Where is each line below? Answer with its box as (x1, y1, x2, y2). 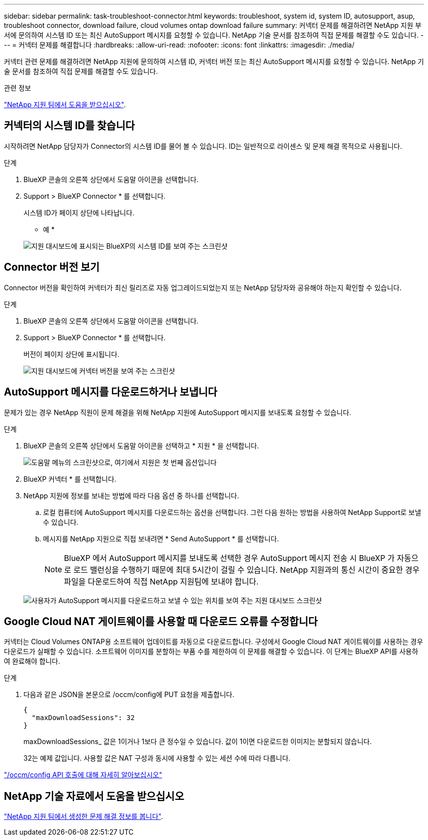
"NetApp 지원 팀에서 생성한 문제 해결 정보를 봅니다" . (4, 812, 163, 821)
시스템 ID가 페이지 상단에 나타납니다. (23, 208, 134, 217)
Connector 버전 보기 (4, 261, 100, 274)
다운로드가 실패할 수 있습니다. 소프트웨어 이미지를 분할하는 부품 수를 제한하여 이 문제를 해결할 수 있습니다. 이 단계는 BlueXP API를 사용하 (4, 647, 418, 656)
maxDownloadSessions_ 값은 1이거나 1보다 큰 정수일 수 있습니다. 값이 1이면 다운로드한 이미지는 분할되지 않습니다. (23, 737, 372, 746)
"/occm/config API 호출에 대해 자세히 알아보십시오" (4, 770, 162, 779)
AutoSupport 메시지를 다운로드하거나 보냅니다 (4, 386, 217, 398)
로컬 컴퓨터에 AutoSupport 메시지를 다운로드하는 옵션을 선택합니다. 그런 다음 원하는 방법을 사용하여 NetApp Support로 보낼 (43, 508, 421, 516)
